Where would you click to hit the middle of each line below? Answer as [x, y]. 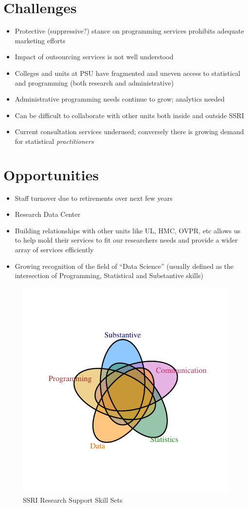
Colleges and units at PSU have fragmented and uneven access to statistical [128, 73]
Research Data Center [48, 214]
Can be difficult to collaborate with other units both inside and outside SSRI [129, 115]
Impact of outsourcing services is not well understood [94, 57]
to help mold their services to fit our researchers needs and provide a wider [126, 240]
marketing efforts [40, 40]
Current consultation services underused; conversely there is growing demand [129, 131]
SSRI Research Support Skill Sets [73, 500]
